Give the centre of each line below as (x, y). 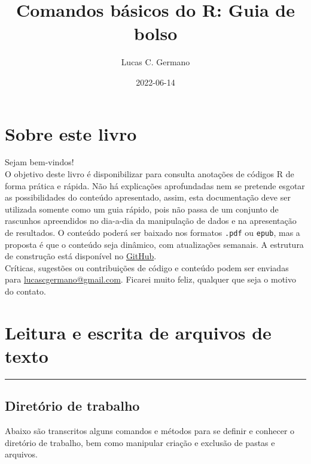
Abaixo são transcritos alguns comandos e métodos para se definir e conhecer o (150, 431)
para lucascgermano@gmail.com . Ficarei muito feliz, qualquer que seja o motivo (151, 279)
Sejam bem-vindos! (39, 162)
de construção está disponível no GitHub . (81, 256)
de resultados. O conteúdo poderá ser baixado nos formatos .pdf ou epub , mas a (153, 232)
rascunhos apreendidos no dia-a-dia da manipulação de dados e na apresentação (151, 221)
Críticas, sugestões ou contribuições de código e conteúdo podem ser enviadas (147, 267)
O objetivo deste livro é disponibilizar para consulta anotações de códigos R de (150, 174)
